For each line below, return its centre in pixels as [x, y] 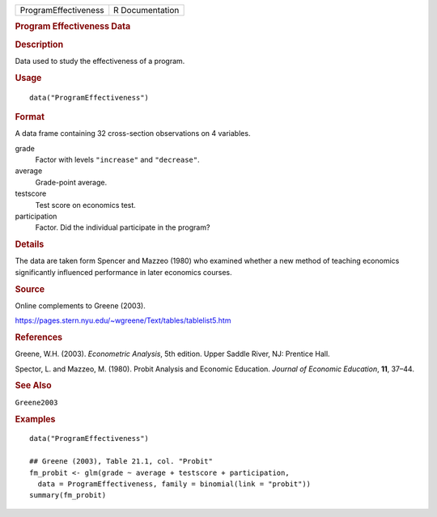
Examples [35, 419]
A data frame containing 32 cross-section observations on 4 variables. [133, 133]
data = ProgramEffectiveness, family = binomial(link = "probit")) [174, 484]
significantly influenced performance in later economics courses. [123, 272]
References [39, 337]
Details [30, 244]
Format [30, 117]
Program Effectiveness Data [73, 27]
